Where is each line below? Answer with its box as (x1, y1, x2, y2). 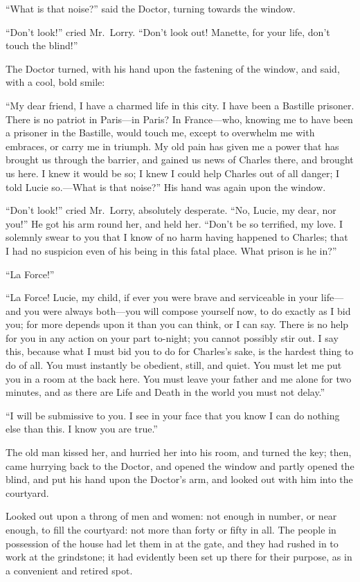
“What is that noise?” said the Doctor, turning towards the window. (6, 1, 296, 15)
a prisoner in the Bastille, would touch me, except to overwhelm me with (6, 125, 315, 140)
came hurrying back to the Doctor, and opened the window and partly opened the (6, 458, 354, 473)
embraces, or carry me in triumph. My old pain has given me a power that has (6, 138, 339, 153)
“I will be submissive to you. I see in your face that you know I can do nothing (6, 408, 340, 422)
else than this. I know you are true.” (6, 421, 158, 436)
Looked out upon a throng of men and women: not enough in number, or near (6, 509, 337, 523)
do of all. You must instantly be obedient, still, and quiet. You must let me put (6, 358, 342, 372)
